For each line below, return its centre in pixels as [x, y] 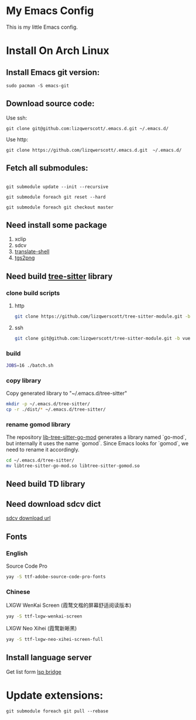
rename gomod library [38, 424]
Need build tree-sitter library [59, 276]
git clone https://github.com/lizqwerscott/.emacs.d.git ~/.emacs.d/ [94, 150]
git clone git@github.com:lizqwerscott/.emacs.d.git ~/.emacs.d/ [87, 128]
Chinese [18, 592]
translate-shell [32, 252]
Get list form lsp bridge [34, 671]
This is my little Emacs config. [42, 27]
